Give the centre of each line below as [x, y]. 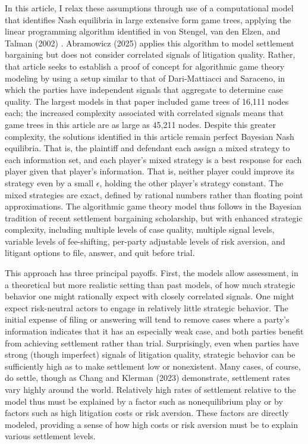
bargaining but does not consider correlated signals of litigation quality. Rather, [150, 54]
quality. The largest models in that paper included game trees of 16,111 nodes [147, 101]
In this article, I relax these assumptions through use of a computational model [149, 8]
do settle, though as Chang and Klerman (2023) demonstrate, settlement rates [147, 378]
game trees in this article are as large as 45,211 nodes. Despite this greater [140, 124]
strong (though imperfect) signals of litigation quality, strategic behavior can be [150, 354]
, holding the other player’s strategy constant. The [191, 182]
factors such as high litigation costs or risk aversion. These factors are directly [147, 413]
